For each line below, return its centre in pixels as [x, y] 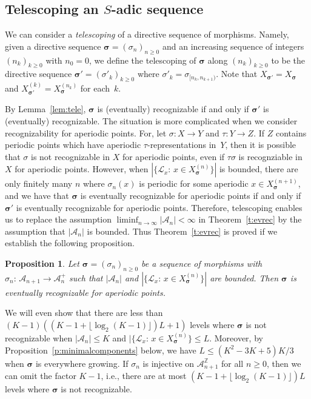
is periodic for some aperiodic [194, 183]
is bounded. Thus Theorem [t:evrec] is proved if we [182, 231]
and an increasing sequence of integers [233, 46]
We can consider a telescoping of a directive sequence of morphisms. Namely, [147, 34]
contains [291, 132]
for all [232, 363]
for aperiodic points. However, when [82, 169]
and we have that [37, 195]
